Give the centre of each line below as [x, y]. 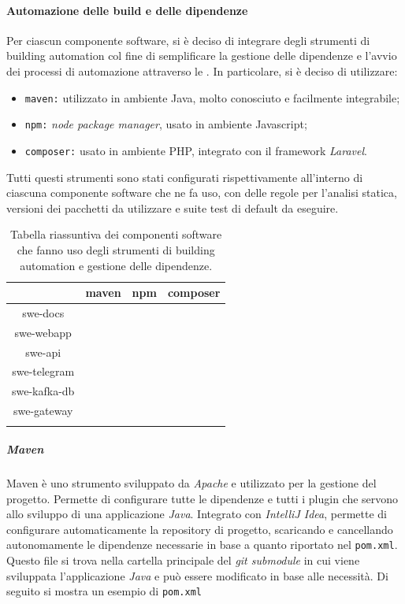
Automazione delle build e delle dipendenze [127, 10]
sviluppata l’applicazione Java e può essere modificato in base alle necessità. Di [197, 575]
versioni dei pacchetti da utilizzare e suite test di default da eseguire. [173, 208]
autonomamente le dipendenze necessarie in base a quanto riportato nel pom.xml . [202, 545]
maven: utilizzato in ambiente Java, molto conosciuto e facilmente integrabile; [212, 97]
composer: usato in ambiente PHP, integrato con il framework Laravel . [196, 150]
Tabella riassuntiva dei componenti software [116, 234]
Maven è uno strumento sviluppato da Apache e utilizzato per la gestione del [191, 483]
